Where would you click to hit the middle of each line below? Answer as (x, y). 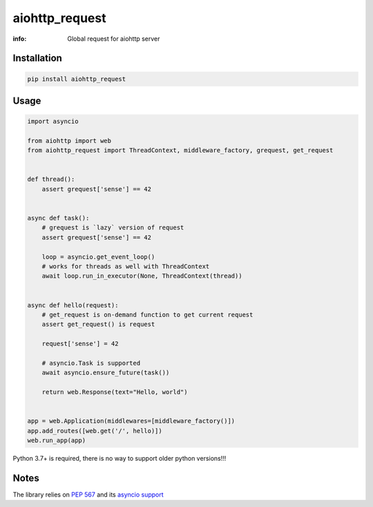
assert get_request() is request (98, 324)
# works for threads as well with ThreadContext (126, 266)
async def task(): (58, 218)
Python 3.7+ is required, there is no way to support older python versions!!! (119, 459)
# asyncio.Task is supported (91, 363)
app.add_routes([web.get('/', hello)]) (95, 431)
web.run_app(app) (57, 441)
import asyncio (53, 122)
